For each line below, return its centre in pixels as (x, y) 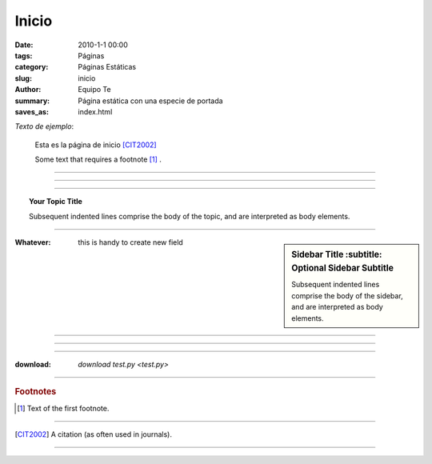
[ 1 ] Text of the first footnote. (63, 408)
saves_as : (32, 111)
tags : (24, 55)
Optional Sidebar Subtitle (343, 268)
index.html (95, 111)
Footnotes (36, 392)
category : (32, 67)
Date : (24, 45)
